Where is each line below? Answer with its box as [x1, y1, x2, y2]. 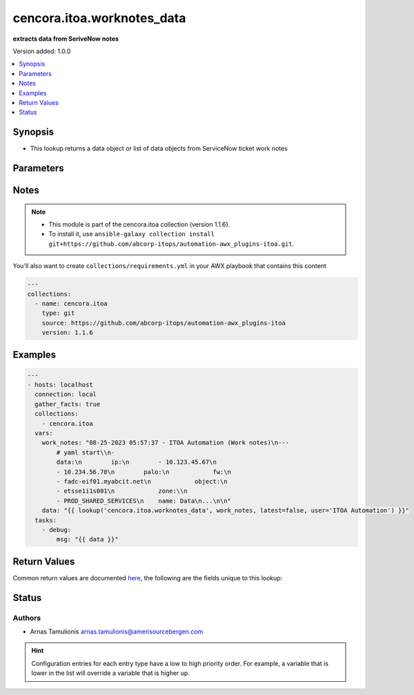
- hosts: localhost [27, 381, 93, 389]
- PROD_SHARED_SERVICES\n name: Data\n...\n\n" [56, 497, 231, 504]
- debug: [41, 526, 72, 533]
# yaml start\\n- [56, 448, 115, 456]
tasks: [34, 516, 57, 524]
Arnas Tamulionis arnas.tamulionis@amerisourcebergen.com [30, 627, 204, 636]
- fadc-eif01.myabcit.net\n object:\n [56, 477, 228, 485]
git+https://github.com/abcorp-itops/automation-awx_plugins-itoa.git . [48, 239, 295, 248]
